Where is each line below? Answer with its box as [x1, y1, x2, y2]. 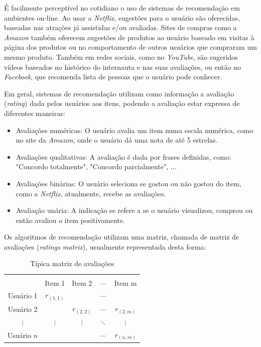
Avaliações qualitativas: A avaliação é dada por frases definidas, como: [16, 151, 231, 162]
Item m [114, 277, 137, 288]
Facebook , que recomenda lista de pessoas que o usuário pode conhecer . [4, 71, 222, 82]
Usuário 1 [8, 290, 38, 301]
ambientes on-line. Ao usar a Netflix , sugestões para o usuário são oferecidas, [4, 12, 240, 23]
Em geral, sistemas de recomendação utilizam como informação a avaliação [4, 88, 234, 98]
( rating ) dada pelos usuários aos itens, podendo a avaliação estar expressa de [4, 98, 240, 108]
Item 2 [72, 277, 92, 288]
